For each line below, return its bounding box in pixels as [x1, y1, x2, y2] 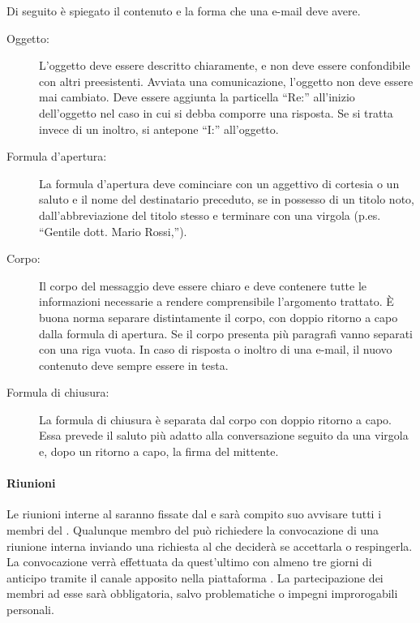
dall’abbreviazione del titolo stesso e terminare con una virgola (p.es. [39, 206, 381, 223]
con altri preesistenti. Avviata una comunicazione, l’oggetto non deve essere [39, 72, 414, 89]
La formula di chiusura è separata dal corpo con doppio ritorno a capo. [39, 410, 392, 428]
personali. [6, 601, 54, 618]
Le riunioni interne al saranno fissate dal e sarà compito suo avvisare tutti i [6, 505, 382, 522]
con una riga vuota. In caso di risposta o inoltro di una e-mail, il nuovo [39, 341, 392, 358]
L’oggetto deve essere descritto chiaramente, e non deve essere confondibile [39, 57, 410, 74]
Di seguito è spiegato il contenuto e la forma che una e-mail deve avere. [6, 2, 361, 19]
